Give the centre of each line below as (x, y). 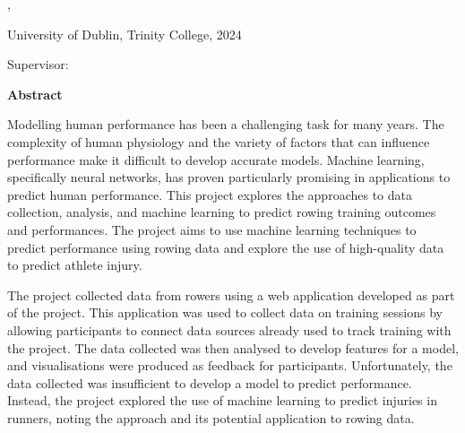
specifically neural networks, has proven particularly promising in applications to (229, 177)
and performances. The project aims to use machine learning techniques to (212, 229)
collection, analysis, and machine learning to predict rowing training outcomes (222, 212)
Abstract (35, 94)
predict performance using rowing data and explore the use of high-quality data (226, 247)
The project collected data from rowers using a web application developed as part (231, 294)
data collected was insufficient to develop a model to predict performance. (210, 382)
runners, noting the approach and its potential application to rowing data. (211, 417)
